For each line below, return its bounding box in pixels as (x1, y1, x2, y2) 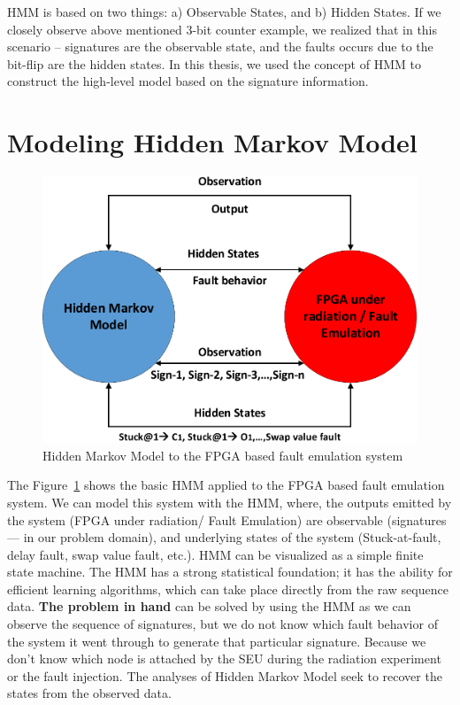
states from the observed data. (7, 684, 172, 702)
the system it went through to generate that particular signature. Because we (7, 631, 426, 650)
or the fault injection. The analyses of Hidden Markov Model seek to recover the (7, 666, 442, 685)
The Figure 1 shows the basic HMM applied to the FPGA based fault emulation (7, 476, 445, 494)
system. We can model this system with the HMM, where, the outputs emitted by (7, 492, 452, 511)
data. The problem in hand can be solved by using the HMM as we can (7, 597, 411, 616)
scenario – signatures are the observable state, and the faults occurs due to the (7, 37, 433, 56)
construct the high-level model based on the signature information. (7, 72, 369, 90)
